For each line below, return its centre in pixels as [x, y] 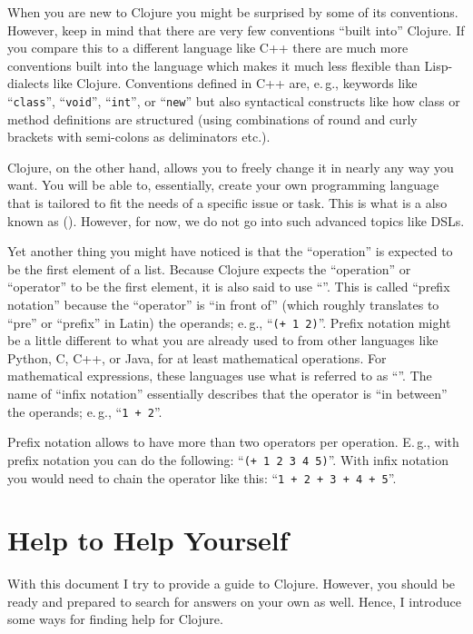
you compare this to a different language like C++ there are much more [208, 48]
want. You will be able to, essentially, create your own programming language [223, 185]
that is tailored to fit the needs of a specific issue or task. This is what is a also [227, 203]
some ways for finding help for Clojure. [115, 619]
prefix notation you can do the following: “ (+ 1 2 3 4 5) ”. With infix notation [228, 459]
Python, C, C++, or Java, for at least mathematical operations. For [197, 357]
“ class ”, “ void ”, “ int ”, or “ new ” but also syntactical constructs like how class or [234, 100]
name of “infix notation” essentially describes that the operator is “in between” [227, 393]
